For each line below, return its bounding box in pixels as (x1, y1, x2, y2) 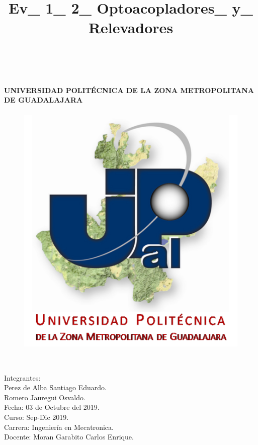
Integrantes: (4, 372, 41, 383)
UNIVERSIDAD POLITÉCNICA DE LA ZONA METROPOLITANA (4, 84, 254, 95)
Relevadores (88, 17, 174, 38)
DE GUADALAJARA (4, 95, 83, 105)
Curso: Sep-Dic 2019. (4, 411, 69, 422)
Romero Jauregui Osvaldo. (4, 392, 85, 402)
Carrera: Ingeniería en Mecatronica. (4, 421, 114, 432)
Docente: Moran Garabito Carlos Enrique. (4, 431, 134, 442)
